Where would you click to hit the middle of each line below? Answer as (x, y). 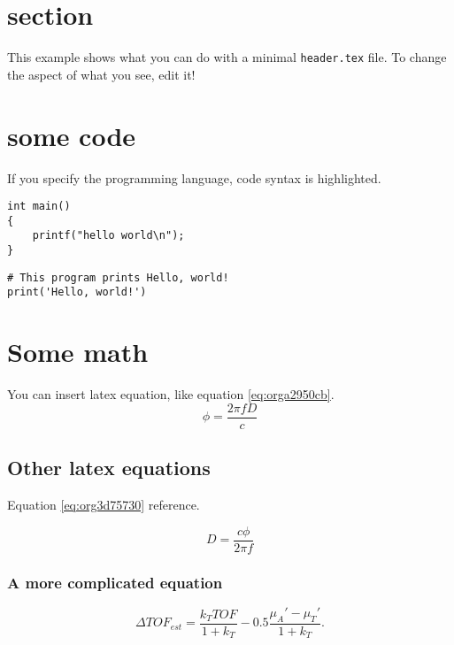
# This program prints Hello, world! (118, 277)
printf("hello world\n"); (108, 236)
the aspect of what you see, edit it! (101, 74)
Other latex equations (109, 468)
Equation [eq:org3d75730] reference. (104, 505)
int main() (39, 207)
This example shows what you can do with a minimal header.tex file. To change (227, 57)
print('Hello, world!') (77, 292)
